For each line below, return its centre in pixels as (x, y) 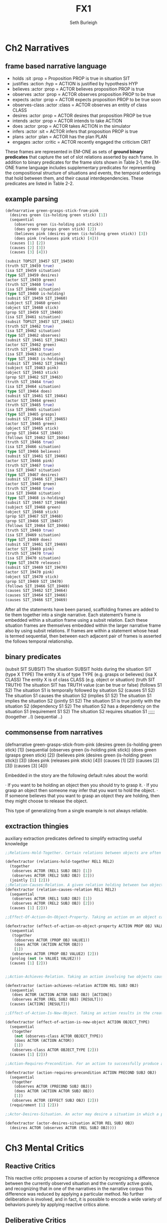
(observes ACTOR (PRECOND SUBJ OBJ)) (53, 1087)
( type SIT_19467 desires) (32, 475)
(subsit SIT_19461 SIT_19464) (37, 396)
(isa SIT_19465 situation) (33, 410)
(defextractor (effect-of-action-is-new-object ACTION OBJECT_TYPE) (78, 1022)
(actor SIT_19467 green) (31, 484)
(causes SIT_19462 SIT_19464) (37, 591)
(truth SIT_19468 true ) (30, 489)
